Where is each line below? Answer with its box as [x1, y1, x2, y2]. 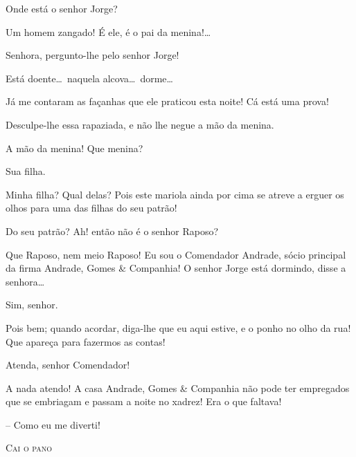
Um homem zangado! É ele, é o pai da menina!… [6, 24, 211, 39]
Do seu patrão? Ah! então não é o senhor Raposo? [6, 223, 219, 238]
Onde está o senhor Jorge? [6, 1, 118, 15]
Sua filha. [6, 164, 46, 178]
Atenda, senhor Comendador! [6, 357, 130, 372]
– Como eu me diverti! [6, 417, 100, 431]
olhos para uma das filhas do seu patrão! [6, 200, 177, 215]
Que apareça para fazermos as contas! [6, 334, 166, 348]
